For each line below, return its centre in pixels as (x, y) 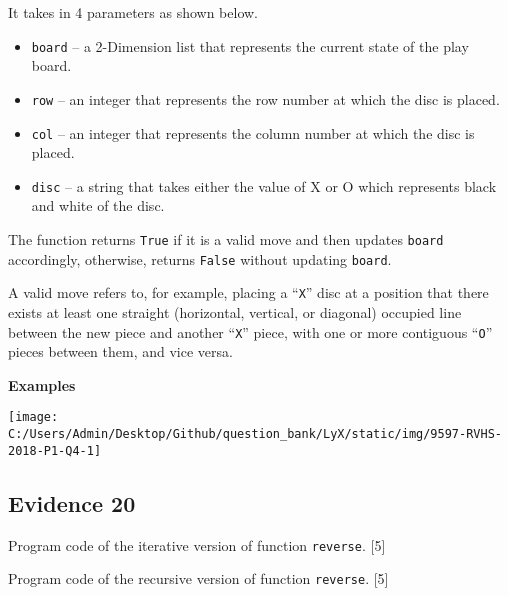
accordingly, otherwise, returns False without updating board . (200, 258)
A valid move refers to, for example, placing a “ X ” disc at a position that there (248, 292)
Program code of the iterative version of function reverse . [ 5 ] (197, 544)
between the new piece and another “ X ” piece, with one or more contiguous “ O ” (250, 331)
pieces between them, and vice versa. (120, 351)
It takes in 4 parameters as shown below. (133, 12)
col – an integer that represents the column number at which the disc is (253, 132)
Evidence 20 (72, 502)
